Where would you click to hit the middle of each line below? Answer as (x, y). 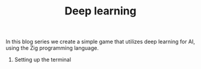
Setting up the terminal (43, 60)
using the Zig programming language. (52, 48)
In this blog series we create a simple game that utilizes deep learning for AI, (100, 42)
